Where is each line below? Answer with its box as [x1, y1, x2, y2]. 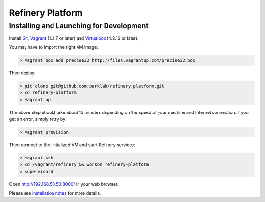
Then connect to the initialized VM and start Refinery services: [9, 142, 135, 148]
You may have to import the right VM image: [9, 44, 98, 50]
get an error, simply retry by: [9, 116, 67, 122]
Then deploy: [9, 70, 36, 76]
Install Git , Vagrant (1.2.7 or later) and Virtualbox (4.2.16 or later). [9, 35, 139, 41]
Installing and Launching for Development [9, 22, 149, 30]
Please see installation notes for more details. [9, 190, 101, 196]
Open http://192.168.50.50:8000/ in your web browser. [9, 181, 119, 187]
